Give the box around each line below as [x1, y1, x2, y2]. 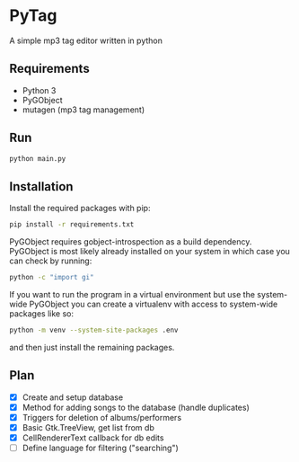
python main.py [9, 154, 66, 163]
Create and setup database [22, 392, 124, 403]
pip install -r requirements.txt [9, 220, 135, 229]
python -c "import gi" [9, 273, 94, 282]
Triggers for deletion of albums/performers [22, 412, 182, 422]
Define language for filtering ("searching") [22, 442, 180, 453]
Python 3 [22, 84, 57, 95]
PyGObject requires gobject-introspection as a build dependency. [9, 236, 252, 247]
